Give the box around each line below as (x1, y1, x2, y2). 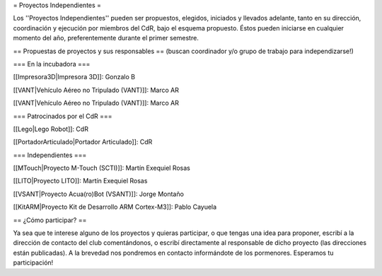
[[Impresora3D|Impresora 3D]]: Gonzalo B (13, 73, 136, 81)
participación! (13, 258, 54, 267)
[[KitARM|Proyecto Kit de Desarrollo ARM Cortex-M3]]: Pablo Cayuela (13, 202, 217, 212)
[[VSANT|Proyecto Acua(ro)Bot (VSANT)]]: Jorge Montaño (13, 190, 184, 198)
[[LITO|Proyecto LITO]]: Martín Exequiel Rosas (13, 177, 148, 185)
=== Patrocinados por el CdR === (13, 112, 112, 120)
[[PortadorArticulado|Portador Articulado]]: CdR (13, 138, 153, 146)
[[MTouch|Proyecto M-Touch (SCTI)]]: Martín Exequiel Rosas (13, 163, 190, 173)
